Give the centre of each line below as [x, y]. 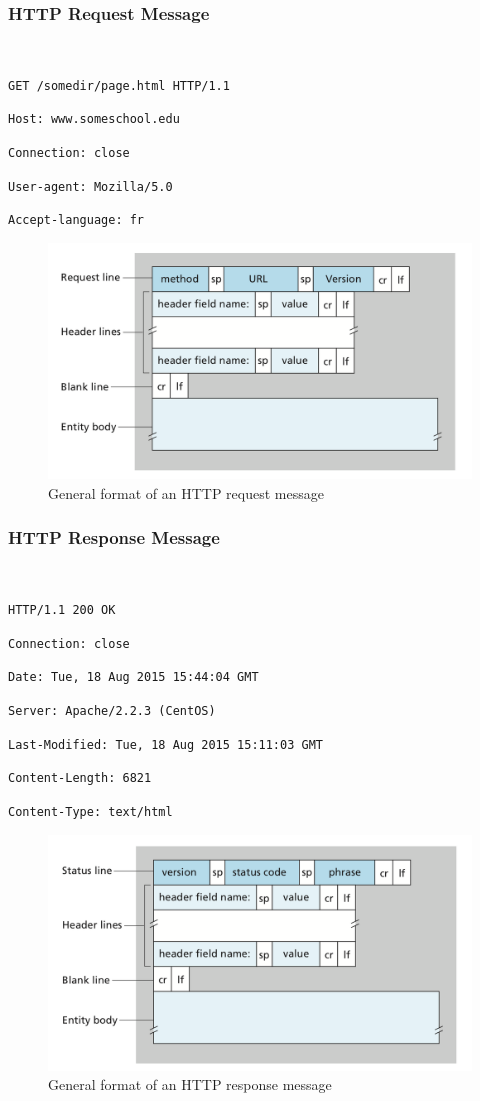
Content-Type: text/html [90, 812]
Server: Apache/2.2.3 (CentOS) [112, 711]
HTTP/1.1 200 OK [62, 610]
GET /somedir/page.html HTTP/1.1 [119, 85]
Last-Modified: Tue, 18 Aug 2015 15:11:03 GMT [165, 744]
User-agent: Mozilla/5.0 [90, 186]
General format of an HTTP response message [190, 1084]
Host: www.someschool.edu [94, 119]
